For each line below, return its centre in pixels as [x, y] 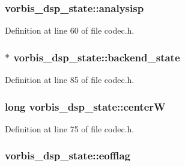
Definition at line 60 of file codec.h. [70, 30]
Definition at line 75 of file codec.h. [70, 128]
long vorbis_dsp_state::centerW [85, 106]
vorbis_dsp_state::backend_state [97, 57]
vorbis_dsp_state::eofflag [68, 155]
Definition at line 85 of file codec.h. [70, 80]
